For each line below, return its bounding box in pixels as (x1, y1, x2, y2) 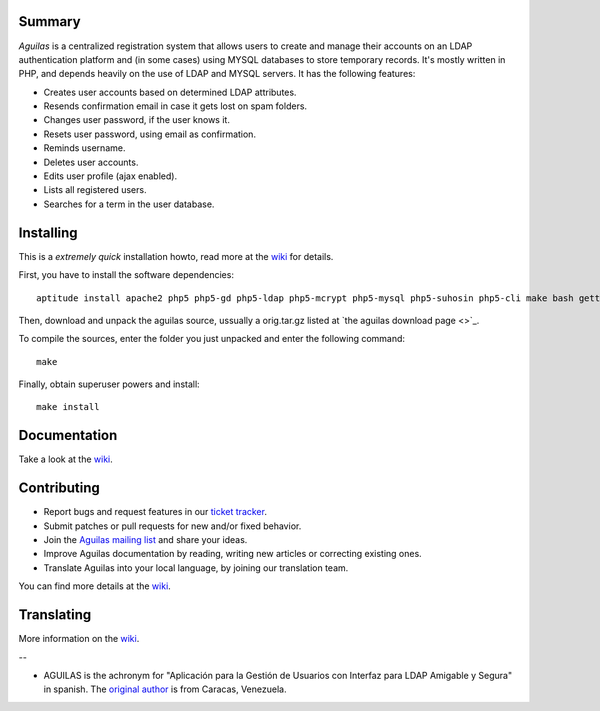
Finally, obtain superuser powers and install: (18, 378, 200, 390)
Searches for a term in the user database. (43, 198, 215, 210)
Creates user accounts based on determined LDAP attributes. (43, 86, 297, 98)
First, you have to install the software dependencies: (18, 269, 235, 281)
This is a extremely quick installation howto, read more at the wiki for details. (18, 250, 334, 262)
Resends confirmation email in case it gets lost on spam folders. (43, 100, 308, 112)
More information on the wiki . (18, 633, 140, 645)
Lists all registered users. (43, 184, 147, 196)
